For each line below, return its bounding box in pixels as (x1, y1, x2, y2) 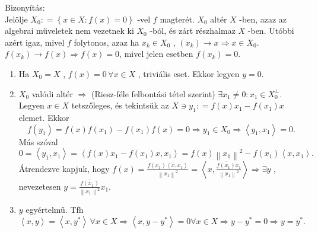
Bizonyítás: (5, 1, 45, 13)
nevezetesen (18, 180, 61, 192)
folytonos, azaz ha (74, 36, 139, 48)
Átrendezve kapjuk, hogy (18, 162, 110, 174)
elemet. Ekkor (18, 111, 69, 123)
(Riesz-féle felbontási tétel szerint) (91, 87, 215, 100)
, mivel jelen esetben (119, 47, 193, 60)
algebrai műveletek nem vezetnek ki (5, 24, 134, 37)
